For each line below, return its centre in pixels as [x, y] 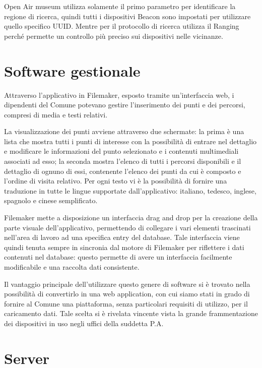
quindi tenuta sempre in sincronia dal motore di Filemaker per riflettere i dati [124, 247]
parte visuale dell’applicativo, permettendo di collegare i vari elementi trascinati [127, 227]
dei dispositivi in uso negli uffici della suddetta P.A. [84, 323]
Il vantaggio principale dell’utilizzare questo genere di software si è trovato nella [127, 284]
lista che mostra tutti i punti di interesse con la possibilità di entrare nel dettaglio [130, 141]
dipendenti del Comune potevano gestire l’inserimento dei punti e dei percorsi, [125, 105]
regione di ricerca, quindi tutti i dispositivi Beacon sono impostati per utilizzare [127, 16]
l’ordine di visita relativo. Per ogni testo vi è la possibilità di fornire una [116, 181]
